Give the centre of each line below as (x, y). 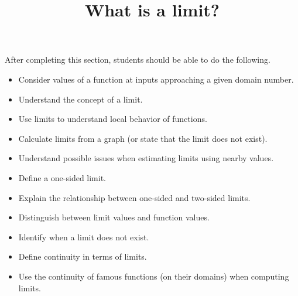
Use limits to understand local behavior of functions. (113, 119)
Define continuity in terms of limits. (83, 256)
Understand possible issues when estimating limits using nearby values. (146, 158)
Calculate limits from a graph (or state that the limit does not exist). (143, 138)
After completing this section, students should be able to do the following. (138, 59)
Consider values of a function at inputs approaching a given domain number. (156, 79)
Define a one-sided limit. (62, 177)
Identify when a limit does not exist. (84, 237)
